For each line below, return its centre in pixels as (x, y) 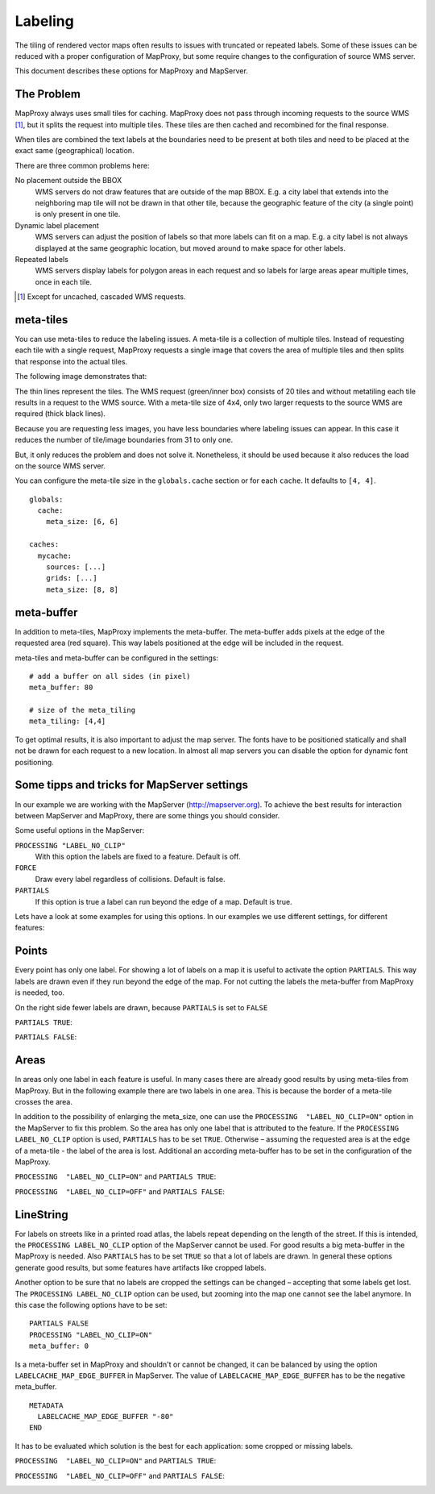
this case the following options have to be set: (91, 1305)
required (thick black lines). (60, 414)
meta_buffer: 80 (61, 688)
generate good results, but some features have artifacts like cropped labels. (141, 1267)
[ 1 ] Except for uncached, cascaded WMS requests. (101, 297)
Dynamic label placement (57, 225)
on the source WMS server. (60, 466)
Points (31, 951)
